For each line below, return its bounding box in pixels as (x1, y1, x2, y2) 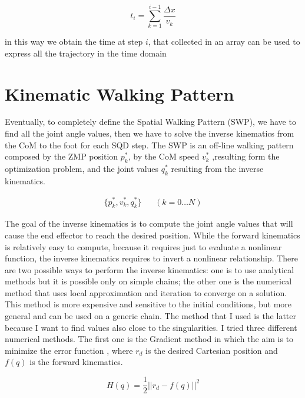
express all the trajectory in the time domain (5, 47, 167, 59)
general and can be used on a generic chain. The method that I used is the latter (5, 310, 296, 322)
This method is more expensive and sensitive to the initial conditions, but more (5, 298, 292, 310)
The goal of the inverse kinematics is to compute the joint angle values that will (5, 217, 293, 230)
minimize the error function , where (5, 344, 133, 356)
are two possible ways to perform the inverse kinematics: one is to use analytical (5, 263, 294, 276)
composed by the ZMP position (5, 150, 118, 162)
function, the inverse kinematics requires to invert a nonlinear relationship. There (5, 252, 298, 264)
